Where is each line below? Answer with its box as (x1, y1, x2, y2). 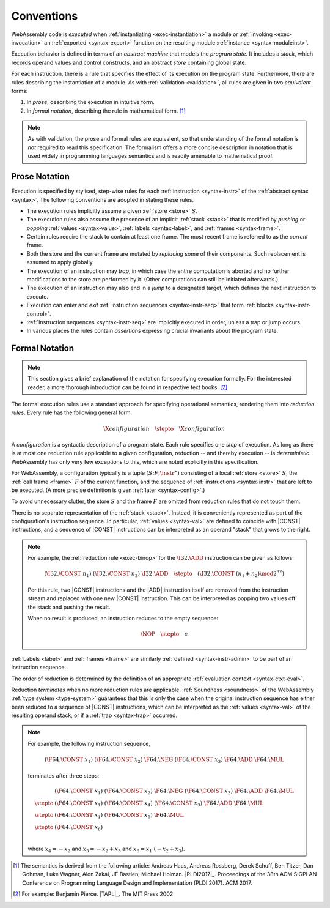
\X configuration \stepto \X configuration (103, 425, 226, 432)
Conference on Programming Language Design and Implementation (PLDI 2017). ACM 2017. (22, 879, 253, 887)
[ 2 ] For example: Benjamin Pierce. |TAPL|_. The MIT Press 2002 (13, 890, 174, 898)
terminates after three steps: (28, 772, 100, 780)
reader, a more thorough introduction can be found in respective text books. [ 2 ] (28, 383, 228, 391)
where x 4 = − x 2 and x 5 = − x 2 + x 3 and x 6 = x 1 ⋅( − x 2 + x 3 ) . (28, 845, 186, 854)
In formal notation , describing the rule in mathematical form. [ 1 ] (26, 107, 186, 114)
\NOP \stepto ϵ (141, 631, 188, 638)
